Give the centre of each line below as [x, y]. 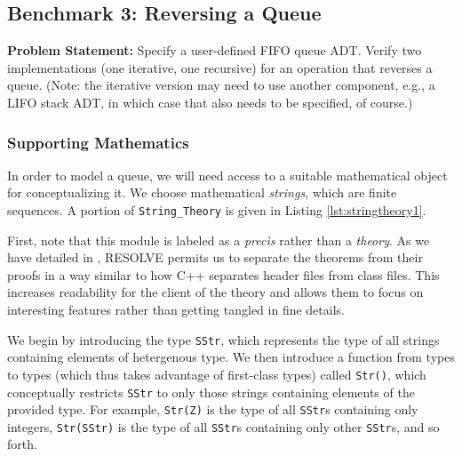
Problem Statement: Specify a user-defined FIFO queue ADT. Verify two [215, 50]
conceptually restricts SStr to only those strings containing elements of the [211, 392]
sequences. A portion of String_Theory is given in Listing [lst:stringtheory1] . [217, 209]
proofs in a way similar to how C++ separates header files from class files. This [223, 274]
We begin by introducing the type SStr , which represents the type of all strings [223, 339]
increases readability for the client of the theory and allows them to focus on [215, 292]
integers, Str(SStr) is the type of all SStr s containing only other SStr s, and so [223, 426]
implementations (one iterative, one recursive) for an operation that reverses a [220, 67]
